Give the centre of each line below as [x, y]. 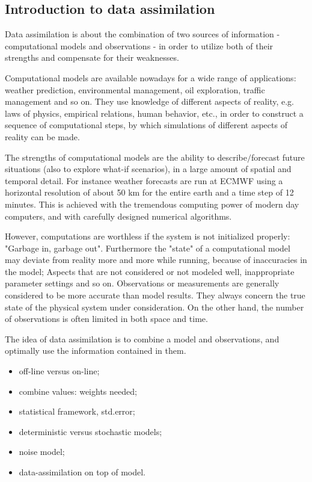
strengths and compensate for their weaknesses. [92, 57]
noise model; [42, 452]
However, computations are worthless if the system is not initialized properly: [148, 236]
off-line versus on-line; [59, 371]
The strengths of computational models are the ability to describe [126, 157]
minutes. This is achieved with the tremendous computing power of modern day [152, 204]
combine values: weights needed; [78, 391]
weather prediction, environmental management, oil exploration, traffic [135, 89]
